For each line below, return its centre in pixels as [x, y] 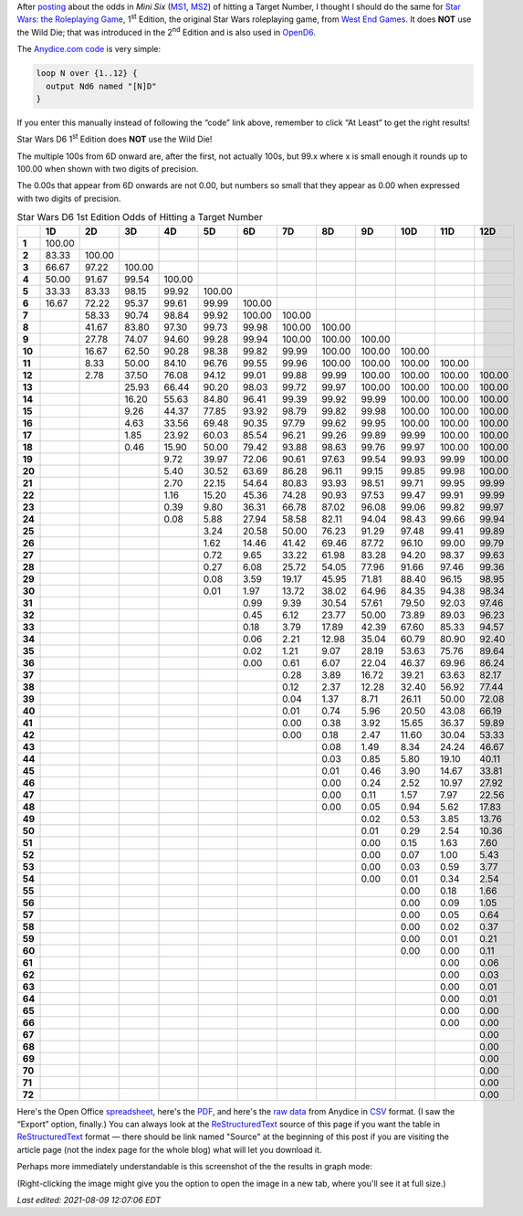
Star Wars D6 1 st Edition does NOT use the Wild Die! [115, 139]
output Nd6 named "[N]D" [101, 86]
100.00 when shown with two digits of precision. [108, 169]
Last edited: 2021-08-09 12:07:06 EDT [89, 1200]
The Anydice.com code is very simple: [89, 49]
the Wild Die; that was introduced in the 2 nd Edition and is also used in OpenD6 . [167, 32]
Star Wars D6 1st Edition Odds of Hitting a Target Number [140, 217]
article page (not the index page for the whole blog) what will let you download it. [169, 1149]
